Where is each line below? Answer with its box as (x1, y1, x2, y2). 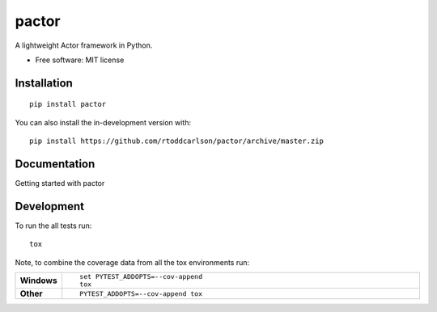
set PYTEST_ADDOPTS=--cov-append (79, 272, 202, 281)
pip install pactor (29, 99, 107, 109)
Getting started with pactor (15, 179, 105, 188)
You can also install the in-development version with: (15, 117, 192, 127)
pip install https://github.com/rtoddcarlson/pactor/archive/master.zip (29, 137, 324, 145)
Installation (15, 76, 73, 90)
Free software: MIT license (35, 55, 125, 65)
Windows (19, 275, 57, 286)
